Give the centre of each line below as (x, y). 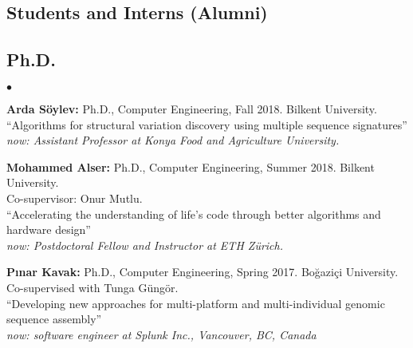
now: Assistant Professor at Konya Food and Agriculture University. (173, 140)
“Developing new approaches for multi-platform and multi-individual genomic (196, 303)
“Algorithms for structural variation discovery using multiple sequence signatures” (207, 124)
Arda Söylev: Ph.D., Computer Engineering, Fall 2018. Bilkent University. (192, 108)
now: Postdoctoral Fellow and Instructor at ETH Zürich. (145, 245)
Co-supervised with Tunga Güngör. (92, 287)
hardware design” (49, 229)
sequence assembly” (54, 319)
